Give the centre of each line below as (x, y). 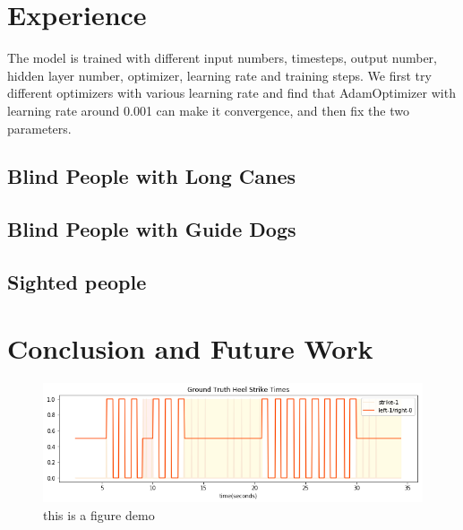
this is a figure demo (99, 514)
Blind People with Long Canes (152, 176)
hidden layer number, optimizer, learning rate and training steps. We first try (219, 75)
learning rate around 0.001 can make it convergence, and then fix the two (208, 110)
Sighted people (77, 282)
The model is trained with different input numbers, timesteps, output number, (222, 58)
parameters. (39, 128)
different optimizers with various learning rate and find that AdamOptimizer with (231, 93)
